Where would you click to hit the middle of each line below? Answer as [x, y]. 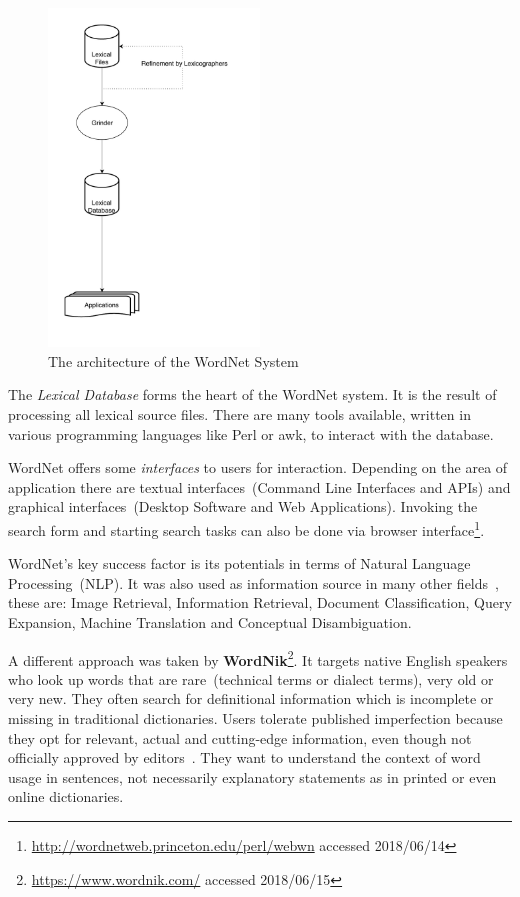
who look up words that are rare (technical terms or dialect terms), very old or [251, 678]
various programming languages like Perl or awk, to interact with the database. [251, 433]
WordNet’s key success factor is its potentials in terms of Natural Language [239, 563]
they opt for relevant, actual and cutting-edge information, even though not [240, 737]
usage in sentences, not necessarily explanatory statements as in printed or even [252, 776]
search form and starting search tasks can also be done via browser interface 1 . [246, 528]
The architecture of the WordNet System [173, 360]
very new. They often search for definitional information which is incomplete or [251, 698]
